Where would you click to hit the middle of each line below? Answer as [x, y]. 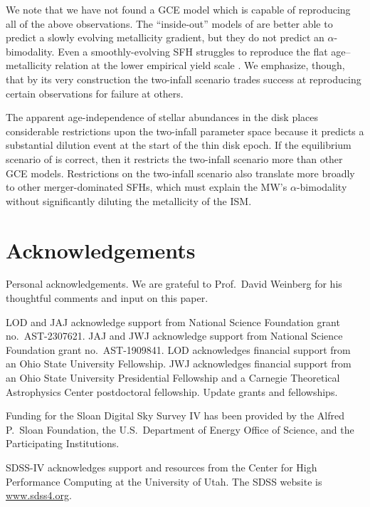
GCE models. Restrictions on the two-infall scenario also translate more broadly [180, 173]
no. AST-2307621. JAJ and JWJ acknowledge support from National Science [174, 336]
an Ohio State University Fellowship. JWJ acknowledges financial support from [179, 364]
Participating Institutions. [63, 443]
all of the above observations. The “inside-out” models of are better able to [169, 23]
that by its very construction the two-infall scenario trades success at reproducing [184, 79]
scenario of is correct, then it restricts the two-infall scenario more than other [174, 158]
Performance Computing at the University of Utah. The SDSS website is [164, 481]
